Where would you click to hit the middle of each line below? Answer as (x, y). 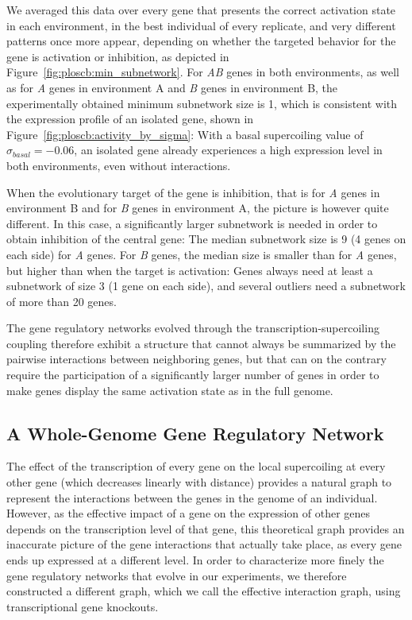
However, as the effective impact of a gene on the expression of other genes (189, 513)
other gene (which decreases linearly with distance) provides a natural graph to (199, 482)
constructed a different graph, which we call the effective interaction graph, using (204, 591)
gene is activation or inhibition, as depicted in (118, 56)
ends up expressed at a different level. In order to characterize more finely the (195, 560)
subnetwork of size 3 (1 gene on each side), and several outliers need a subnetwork (206, 286)
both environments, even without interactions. (119, 165)
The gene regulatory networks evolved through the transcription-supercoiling (193, 328)
